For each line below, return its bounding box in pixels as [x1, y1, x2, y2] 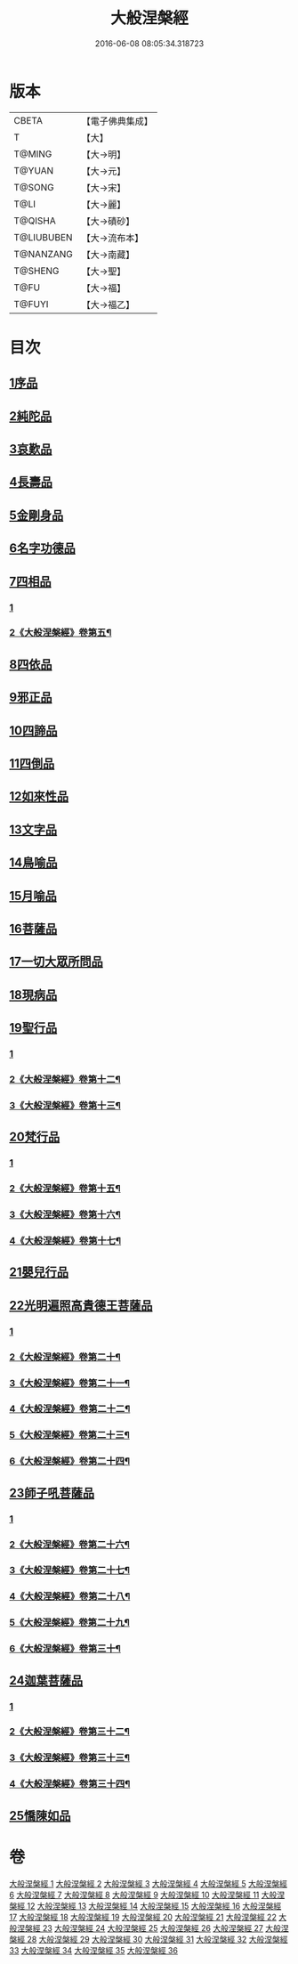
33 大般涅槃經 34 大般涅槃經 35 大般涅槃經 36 [9, 1944, 178, 1955]
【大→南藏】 [81, 248, 135, 261]
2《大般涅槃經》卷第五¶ [9, 627, 112, 639]
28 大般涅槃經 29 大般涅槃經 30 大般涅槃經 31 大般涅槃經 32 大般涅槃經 [26, 1934, 288, 1944]
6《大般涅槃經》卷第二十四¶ [9, 1455, 131, 1467]
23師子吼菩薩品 [9, 1485, 95, 1500]
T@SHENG [13, 264, 60, 277]
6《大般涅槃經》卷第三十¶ [9, 1643, 122, 1655]
